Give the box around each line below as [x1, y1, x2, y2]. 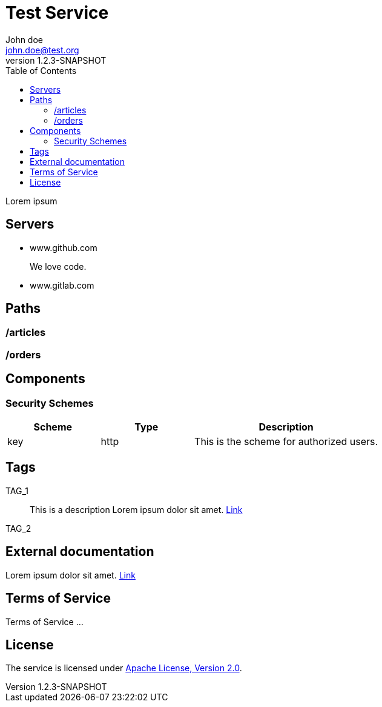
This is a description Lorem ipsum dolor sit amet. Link [30, 504, 243, 515]
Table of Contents [5, 65, 77, 76]
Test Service [5, 2, 109, 23]
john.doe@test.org [5, 44, 79, 55]
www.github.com [30, 242, 97, 253]
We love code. [30, 261, 87, 272]
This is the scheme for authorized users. [194, 435, 378, 448]
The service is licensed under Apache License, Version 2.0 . [5, 663, 242, 674]
